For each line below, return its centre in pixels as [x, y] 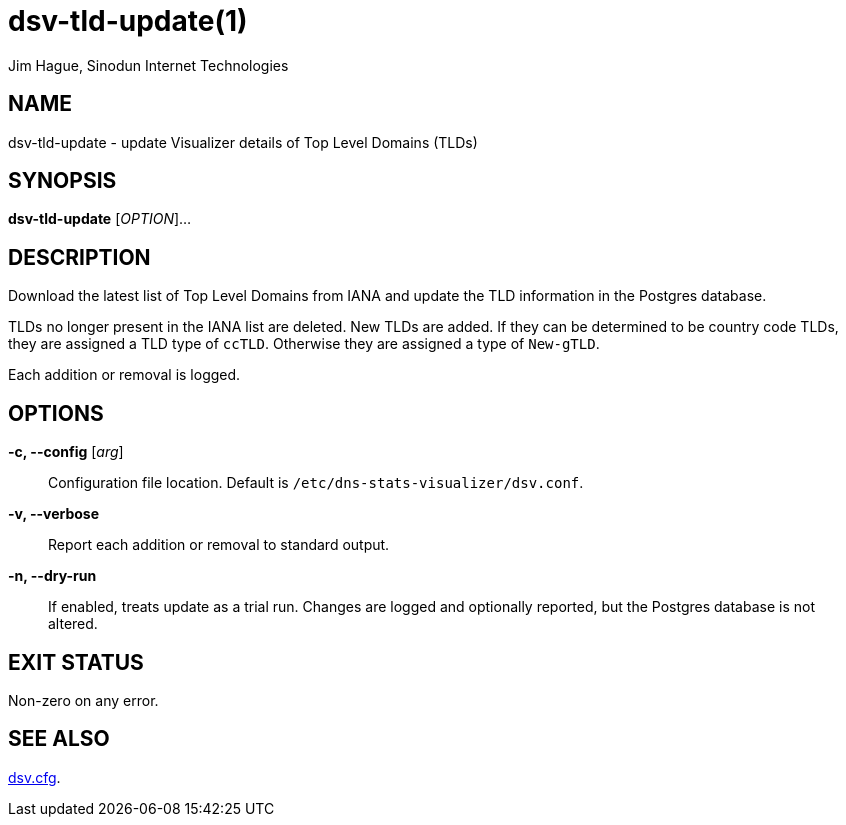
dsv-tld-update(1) [128, 21]
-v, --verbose [54, 514]
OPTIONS [56, 413]
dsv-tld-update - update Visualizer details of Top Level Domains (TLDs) [243, 142]
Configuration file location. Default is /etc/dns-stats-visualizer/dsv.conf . [316, 483]
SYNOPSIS [62, 181]
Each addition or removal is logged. [124, 375]
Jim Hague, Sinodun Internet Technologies [148, 65]
